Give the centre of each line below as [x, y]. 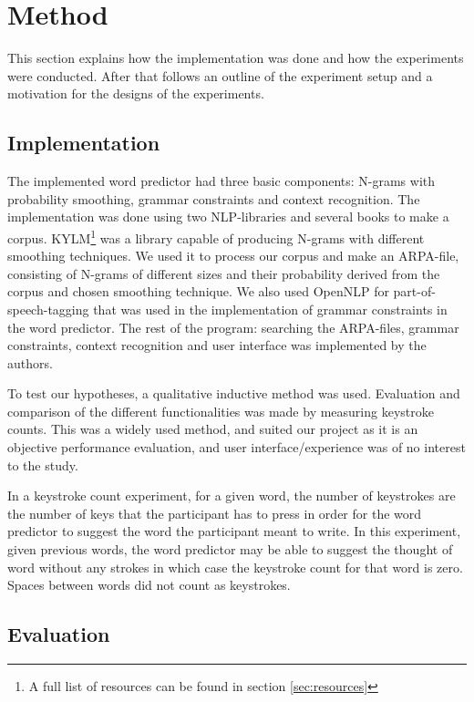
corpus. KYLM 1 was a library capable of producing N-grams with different [216, 236]
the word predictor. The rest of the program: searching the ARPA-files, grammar [233, 327]
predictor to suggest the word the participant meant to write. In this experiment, [234, 531]
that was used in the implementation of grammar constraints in [270, 309]
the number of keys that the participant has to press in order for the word [215, 513]
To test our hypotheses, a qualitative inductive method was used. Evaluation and [234, 393]
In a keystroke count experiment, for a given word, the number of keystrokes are [232, 496]
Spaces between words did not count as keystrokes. [149, 585]
